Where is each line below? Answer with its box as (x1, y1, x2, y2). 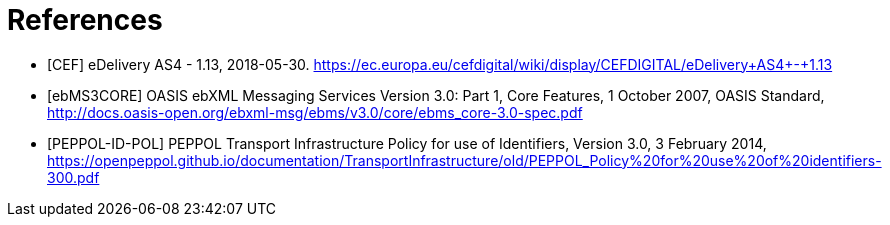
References (7, 3, 163, 37)
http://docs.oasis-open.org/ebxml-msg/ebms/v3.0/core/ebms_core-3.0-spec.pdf (47, 103, 583, 121)
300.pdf (47, 168, 100, 186)
